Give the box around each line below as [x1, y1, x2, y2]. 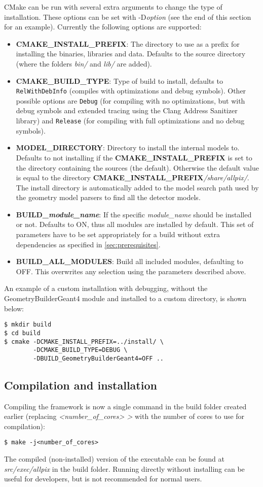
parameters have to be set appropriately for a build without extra [16, 229, 220, 240]
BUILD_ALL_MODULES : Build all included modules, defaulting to [16, 256, 243, 267]
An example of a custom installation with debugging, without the [4, 283, 208, 294]
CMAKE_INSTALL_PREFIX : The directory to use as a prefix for [16, 38, 240, 49]
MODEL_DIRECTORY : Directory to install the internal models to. [16, 142, 240, 153]
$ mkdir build [4, 321, 52, 329]
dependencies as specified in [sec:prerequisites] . [16, 239, 161, 249]
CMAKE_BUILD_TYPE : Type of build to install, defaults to [16, 75, 223, 86]
